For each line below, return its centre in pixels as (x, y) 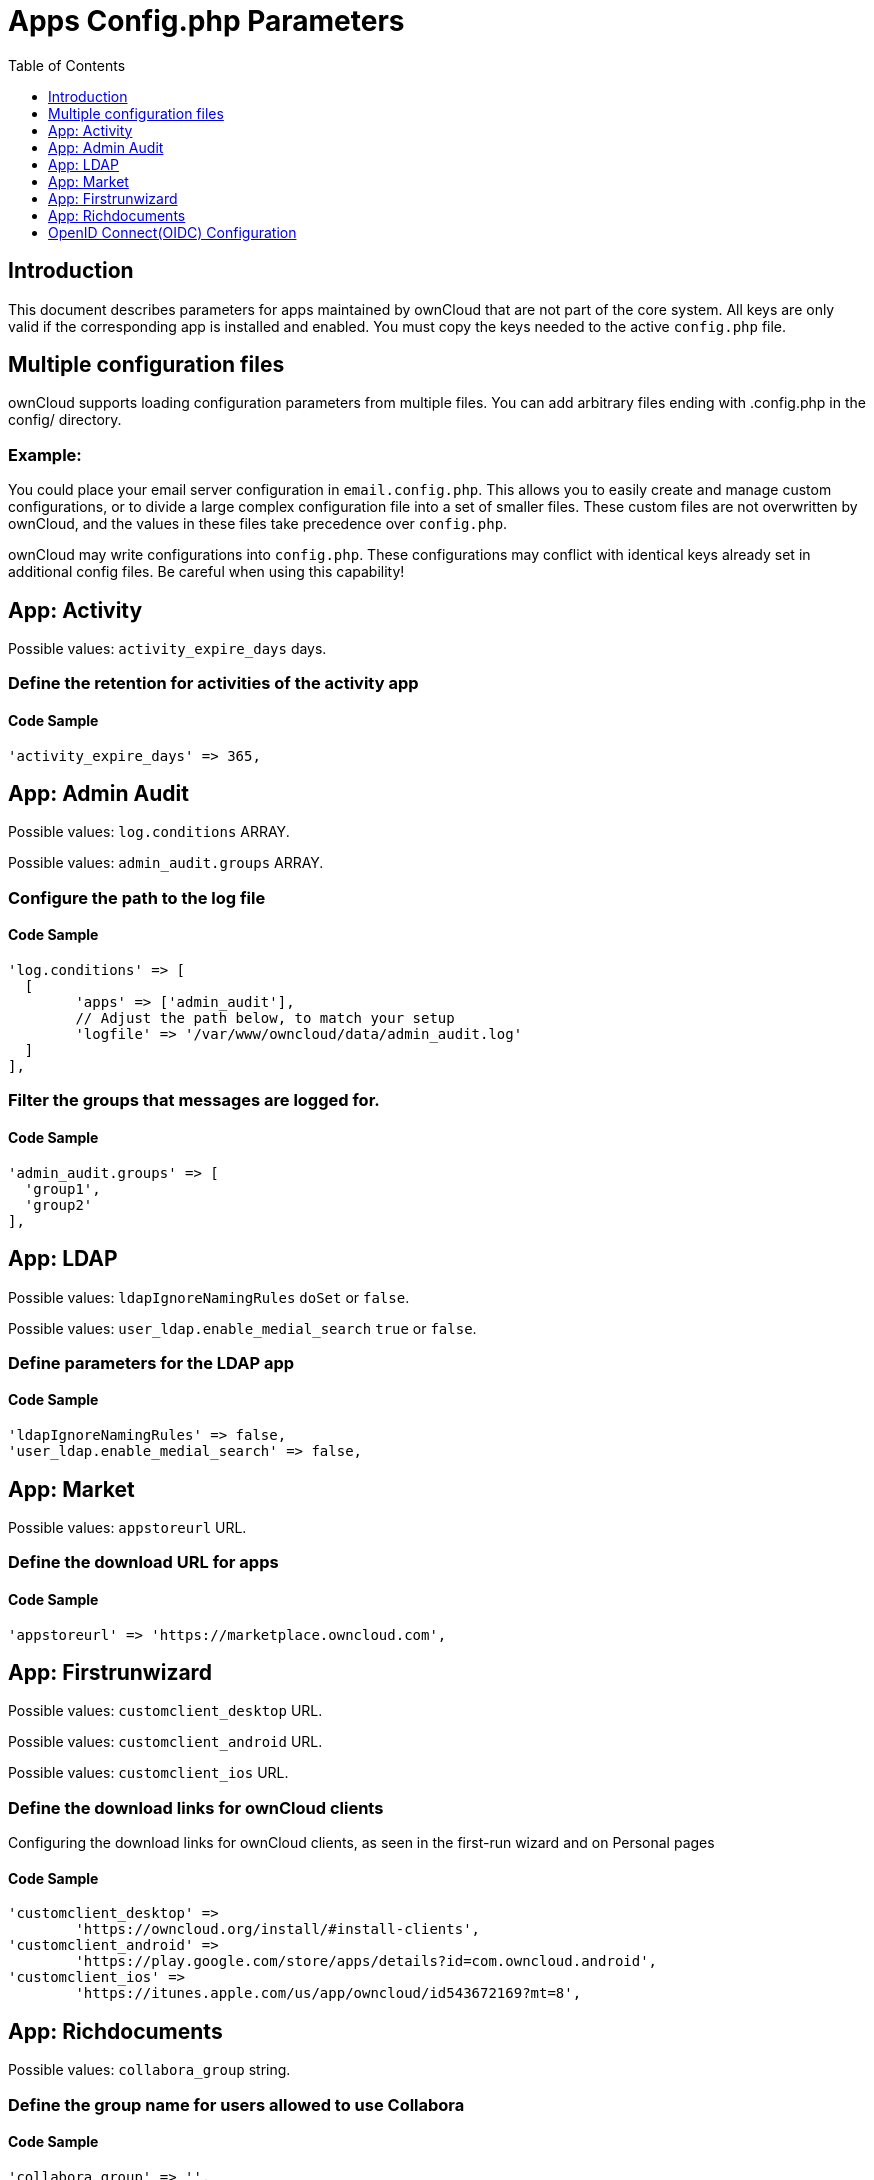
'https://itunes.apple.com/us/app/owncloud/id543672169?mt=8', (328, 1993)
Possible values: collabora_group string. (149, 2070)
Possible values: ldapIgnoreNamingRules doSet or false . (209, 1297)
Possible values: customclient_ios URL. (148, 1773)
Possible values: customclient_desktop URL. (165, 1711)
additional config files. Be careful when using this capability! (206, 572)
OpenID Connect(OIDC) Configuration (172, 232)
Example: (45, 454)
